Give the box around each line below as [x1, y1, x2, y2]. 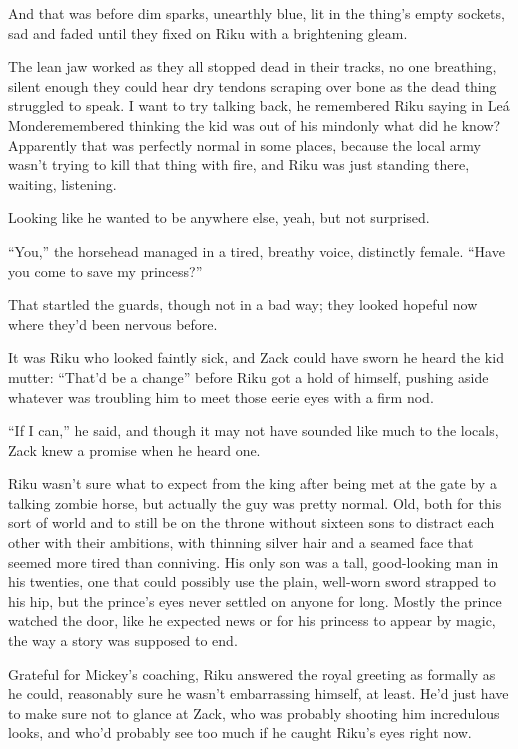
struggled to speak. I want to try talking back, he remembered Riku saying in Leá [8, 95, 510, 116]
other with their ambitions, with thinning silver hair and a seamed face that [8, 532, 474, 553]
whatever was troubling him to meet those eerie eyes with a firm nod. [8, 386, 434, 407]
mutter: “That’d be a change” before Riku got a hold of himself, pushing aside [8, 366, 489, 387]
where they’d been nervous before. [8, 313, 218, 334]
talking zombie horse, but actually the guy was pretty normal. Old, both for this [8, 492, 502, 513]
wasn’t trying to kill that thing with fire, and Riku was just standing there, [8, 154, 470, 175]
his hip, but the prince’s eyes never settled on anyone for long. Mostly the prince [8, 590, 502, 611]
